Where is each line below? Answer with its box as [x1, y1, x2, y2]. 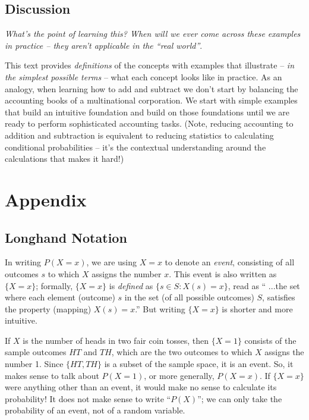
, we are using [86, 256, 137, 268]
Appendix [5, 187, 87, 211]
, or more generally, [144, 369, 215, 381]
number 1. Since [5, 358, 64, 370]
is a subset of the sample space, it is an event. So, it [104, 358, 294, 370]
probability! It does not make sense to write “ [5, 392, 171, 405]
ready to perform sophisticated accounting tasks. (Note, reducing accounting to [5, 117, 294, 130]
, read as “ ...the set [228, 279, 300, 292]
